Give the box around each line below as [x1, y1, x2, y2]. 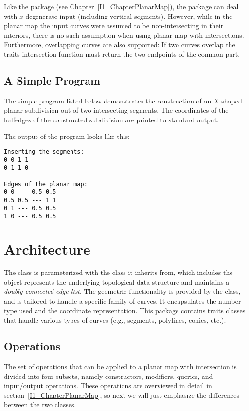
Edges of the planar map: [4, 180, 88, 188]
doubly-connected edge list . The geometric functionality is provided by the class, [4, 286, 241, 296]
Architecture [4, 239, 90, 259]
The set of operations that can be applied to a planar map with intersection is [4, 361, 237, 371]
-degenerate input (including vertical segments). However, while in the [23, 11, 232, 21]
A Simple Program [4, 72, 101, 87]
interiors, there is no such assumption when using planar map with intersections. [4, 30, 244, 40]
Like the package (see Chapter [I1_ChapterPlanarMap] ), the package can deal [4, 1, 239, 11]
